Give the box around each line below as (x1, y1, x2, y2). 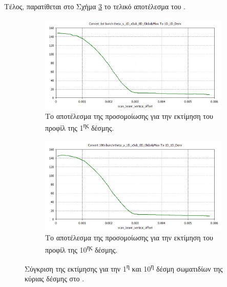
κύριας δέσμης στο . (25, 273, 85, 284)
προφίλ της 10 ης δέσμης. (45, 242, 118, 255)
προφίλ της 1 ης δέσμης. (45, 121, 114, 133)
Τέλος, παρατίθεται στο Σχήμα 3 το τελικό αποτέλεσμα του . (4, 1, 185, 11)
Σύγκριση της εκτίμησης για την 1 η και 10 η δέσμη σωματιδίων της (25, 261, 223, 274)
